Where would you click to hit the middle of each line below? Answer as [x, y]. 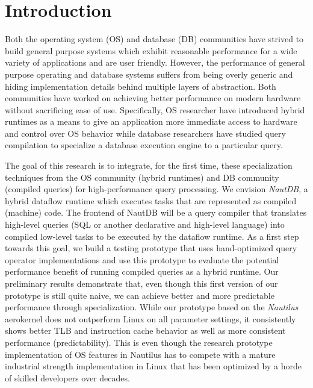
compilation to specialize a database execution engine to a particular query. [144, 145]
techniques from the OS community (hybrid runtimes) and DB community [142, 177]
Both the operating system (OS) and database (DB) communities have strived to [154, 39]
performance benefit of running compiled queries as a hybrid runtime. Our [142, 271]
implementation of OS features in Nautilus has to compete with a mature [140, 354]
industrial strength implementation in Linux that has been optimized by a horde [153, 366]
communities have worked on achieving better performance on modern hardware [153, 98]
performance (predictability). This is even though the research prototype [139, 342]
